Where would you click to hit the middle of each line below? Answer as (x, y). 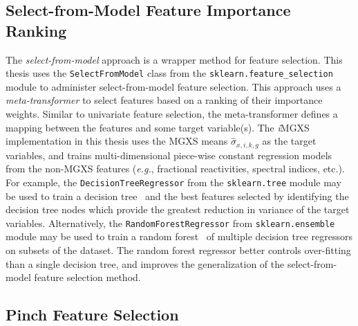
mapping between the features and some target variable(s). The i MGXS (158, 127)
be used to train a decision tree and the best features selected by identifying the (177, 196)
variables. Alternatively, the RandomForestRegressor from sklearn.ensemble (170, 223)
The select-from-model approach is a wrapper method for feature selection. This (174, 59)
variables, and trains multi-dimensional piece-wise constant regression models (169, 155)
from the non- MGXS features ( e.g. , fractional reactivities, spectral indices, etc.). (175, 169)
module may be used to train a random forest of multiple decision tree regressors (179, 236)
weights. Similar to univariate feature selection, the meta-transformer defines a (172, 114)
